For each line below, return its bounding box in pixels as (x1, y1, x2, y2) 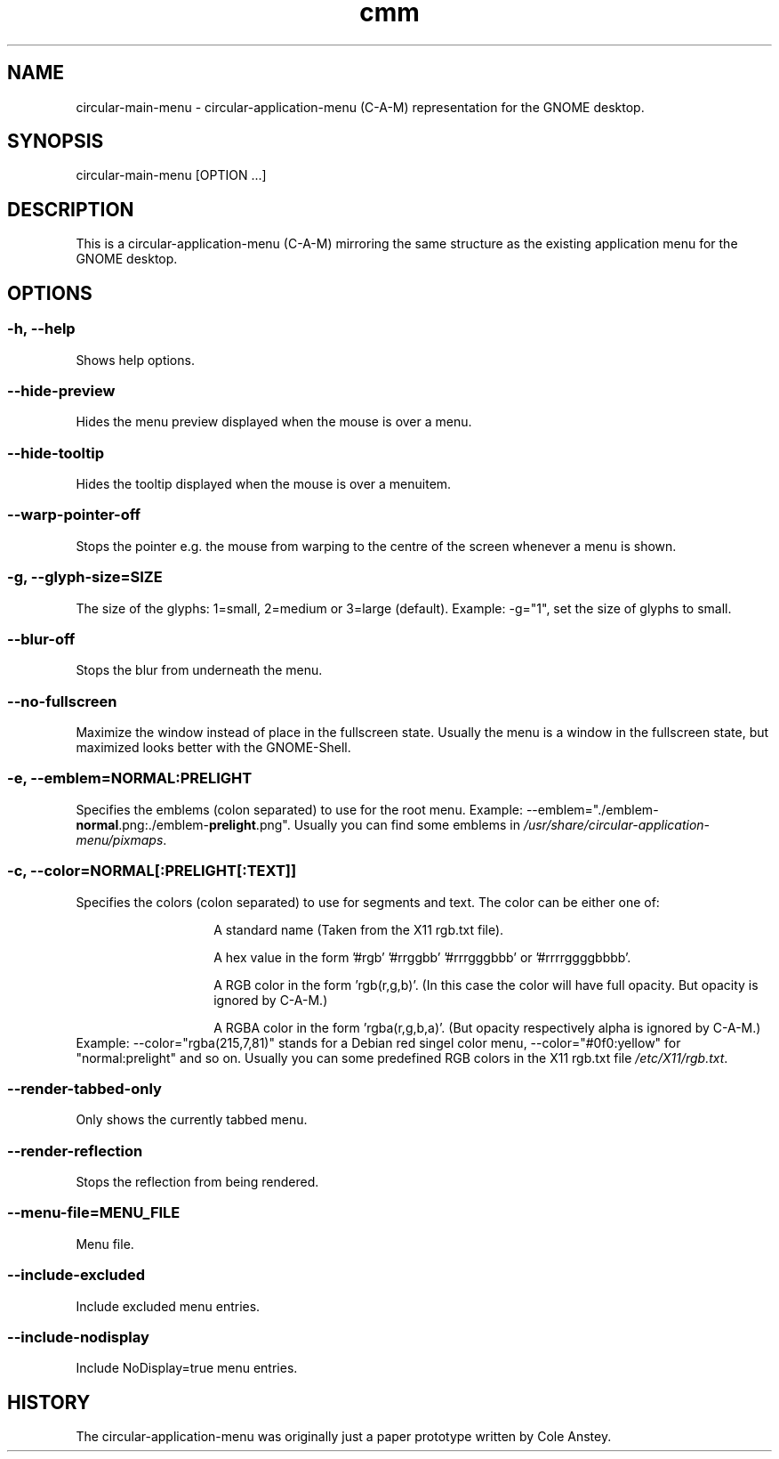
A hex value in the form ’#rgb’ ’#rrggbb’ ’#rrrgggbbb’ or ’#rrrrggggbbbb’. (213, 949, 631, 965)
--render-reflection (7, 1141, 143, 1160)
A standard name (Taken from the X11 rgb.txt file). (213, 921, 504, 937)
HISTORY (7, 1390, 91, 1414)
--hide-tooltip (7, 443, 104, 462)
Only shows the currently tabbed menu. (76, 1112, 308, 1128)
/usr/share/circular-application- (523, 816, 711, 832)
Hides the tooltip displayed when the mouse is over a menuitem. (76, 476, 452, 491)
